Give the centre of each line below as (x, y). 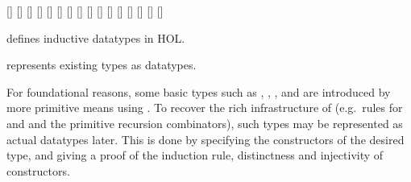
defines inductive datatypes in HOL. (96, 37)
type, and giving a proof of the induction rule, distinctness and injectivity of (195, 155)
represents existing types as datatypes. (102, 65)
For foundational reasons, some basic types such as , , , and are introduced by (199, 91)
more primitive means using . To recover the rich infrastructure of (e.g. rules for (205, 108)
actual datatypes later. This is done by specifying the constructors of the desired (205, 139)
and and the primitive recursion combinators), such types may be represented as (205, 123)
